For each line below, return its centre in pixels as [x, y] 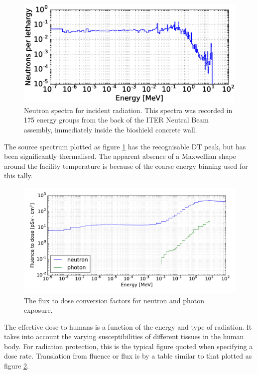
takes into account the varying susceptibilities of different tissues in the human [124, 336]
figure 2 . [16, 366]
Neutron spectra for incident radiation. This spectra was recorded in [128, 110]
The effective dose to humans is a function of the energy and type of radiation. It [128, 326]
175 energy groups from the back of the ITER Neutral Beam [117, 120]
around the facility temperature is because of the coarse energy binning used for [126, 166]
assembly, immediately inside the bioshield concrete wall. [111, 129]
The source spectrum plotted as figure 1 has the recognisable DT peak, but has [125, 146]
